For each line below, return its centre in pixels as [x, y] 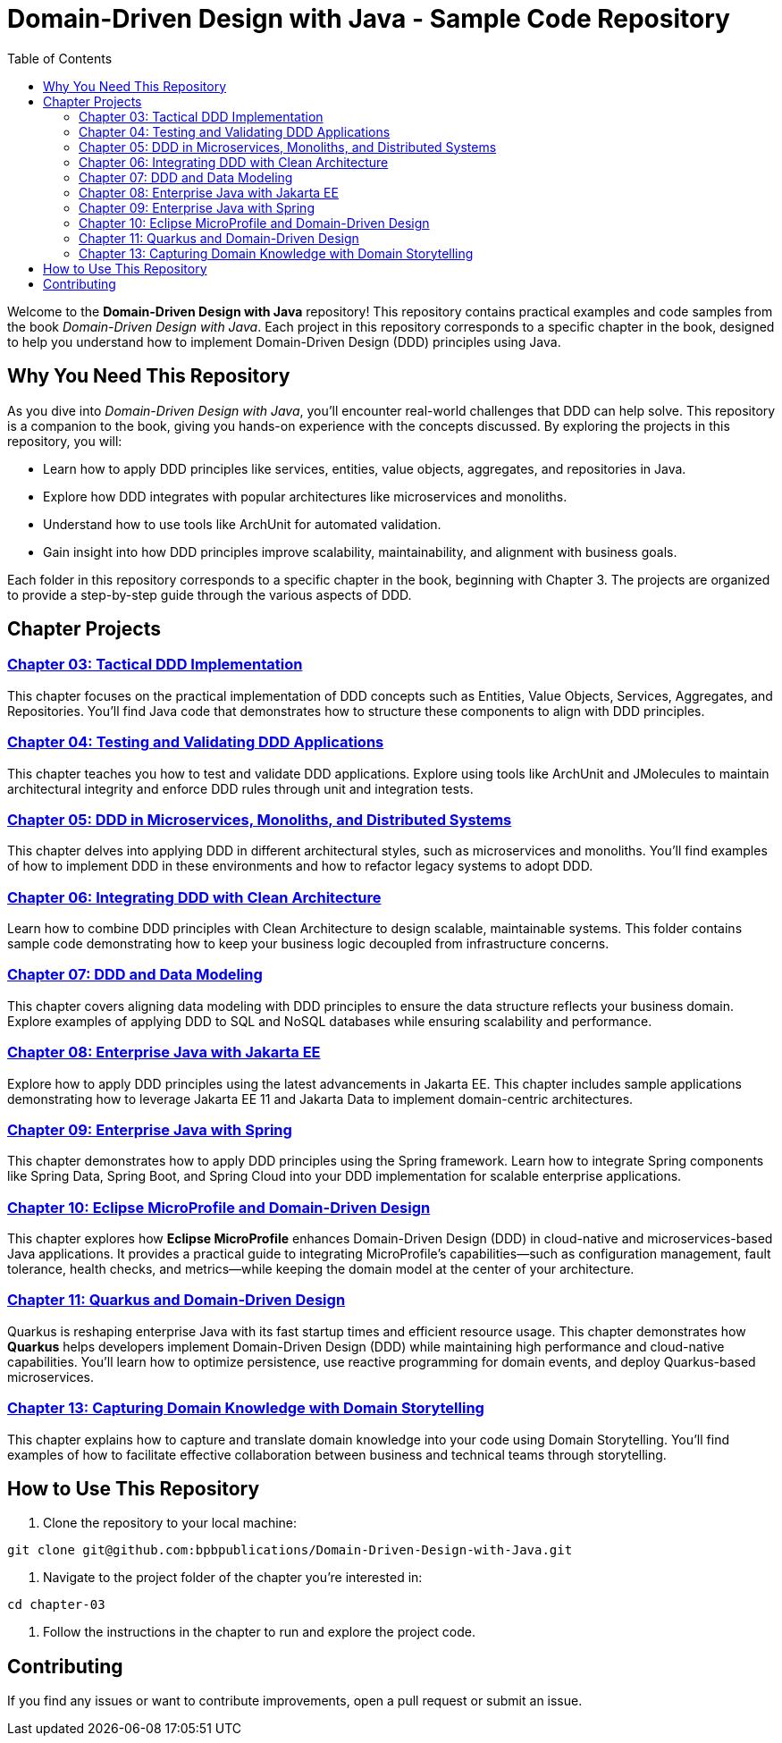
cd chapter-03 [56, 1605]
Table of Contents [60, 58]
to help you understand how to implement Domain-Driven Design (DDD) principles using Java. [284, 341]
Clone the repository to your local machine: [170, 1523]
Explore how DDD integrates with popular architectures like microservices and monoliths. [305, 496]
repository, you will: [65, 441]
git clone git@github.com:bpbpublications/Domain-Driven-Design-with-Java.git [290, 1550]
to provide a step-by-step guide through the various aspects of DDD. [210, 594]
